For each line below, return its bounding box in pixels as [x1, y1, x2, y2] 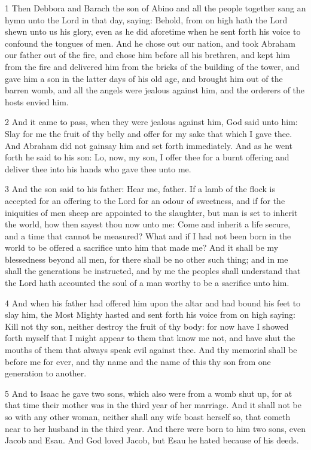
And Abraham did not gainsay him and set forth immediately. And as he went [5, 139, 292, 151]
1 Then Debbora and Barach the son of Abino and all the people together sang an [5, 2, 306, 14]
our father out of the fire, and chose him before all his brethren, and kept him [5, 48, 290, 61]
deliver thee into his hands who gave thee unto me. [5, 162, 191, 175]
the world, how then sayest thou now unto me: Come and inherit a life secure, [5, 218, 291, 230]
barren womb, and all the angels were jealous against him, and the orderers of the [5, 84, 305, 96]
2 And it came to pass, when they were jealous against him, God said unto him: [5, 115, 298, 128]
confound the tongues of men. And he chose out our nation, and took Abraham [5, 37, 295, 49]
